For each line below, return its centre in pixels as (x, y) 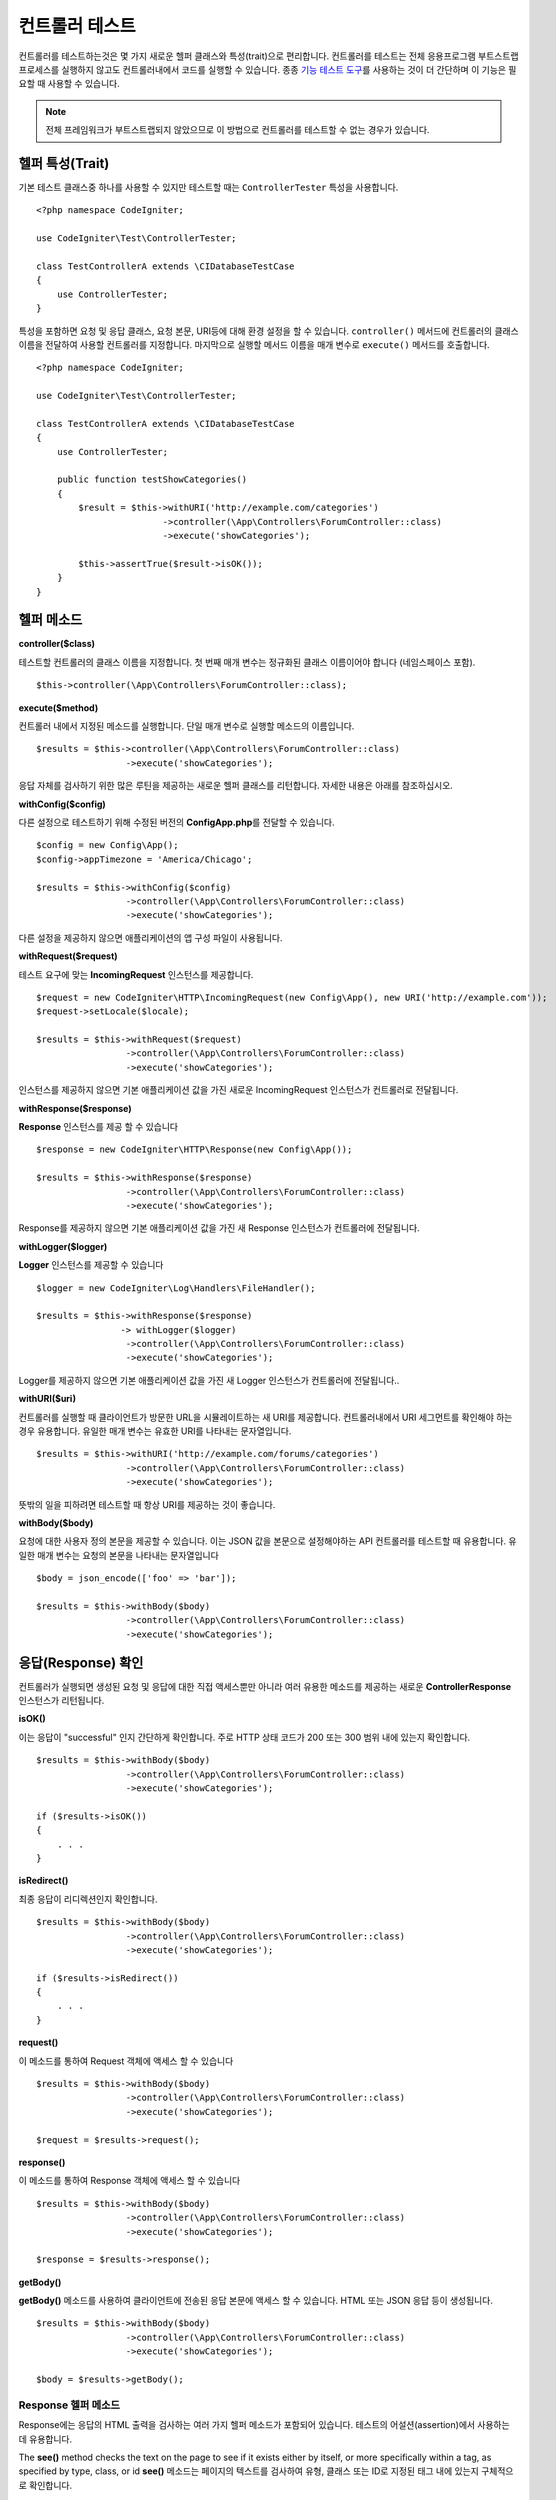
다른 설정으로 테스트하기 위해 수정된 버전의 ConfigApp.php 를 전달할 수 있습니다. (176, 822)
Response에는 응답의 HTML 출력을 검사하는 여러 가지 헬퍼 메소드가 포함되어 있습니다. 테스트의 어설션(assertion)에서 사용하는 (264, 2425)
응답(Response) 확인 (81, 1662)
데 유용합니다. (45, 2439)
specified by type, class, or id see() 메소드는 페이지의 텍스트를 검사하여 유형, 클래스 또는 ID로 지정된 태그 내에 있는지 (248, 2471)
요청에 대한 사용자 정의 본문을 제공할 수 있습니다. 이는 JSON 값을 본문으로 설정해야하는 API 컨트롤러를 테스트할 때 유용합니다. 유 (267, 1541)
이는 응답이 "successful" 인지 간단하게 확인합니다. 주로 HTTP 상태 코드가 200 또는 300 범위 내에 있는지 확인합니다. (244, 1737)
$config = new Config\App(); (107, 845)
